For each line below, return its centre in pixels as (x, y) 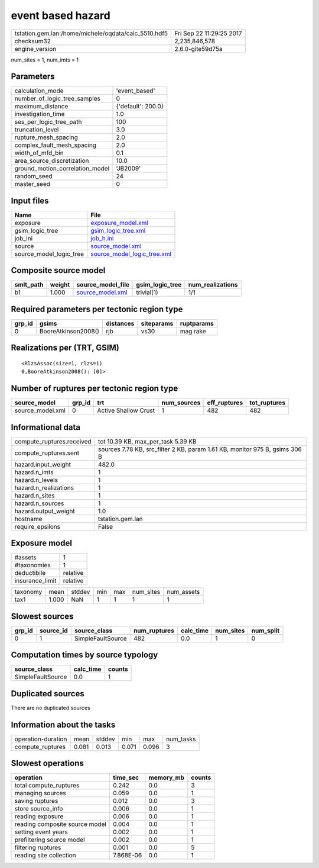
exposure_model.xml (120, 223)
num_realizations (213, 285)
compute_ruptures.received (53, 441)
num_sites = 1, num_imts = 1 (45, 60)
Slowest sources (42, 616)
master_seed (32, 184)
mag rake (193, 331)
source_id (53, 631)
